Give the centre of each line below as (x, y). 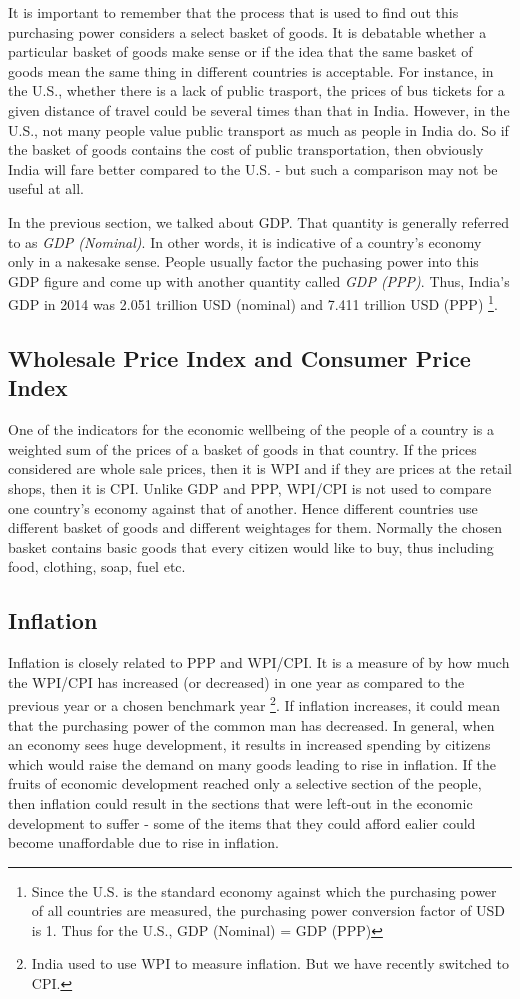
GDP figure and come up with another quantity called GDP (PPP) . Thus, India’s (259, 280)
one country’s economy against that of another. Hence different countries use (243, 507)
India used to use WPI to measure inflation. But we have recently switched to (270, 963)
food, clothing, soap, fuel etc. (97, 566)
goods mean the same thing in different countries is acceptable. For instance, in (251, 70)
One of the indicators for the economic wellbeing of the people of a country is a (251, 429)
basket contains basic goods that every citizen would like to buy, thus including (251, 546)
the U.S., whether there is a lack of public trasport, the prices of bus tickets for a (256, 90)
